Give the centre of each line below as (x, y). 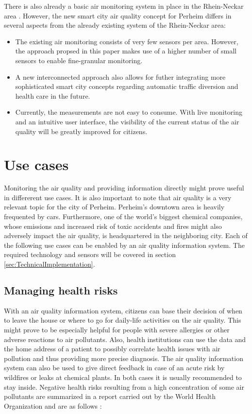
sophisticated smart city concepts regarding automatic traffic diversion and (127, 86)
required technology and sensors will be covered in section (90, 254)
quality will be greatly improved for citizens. (81, 131)
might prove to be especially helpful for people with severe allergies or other (117, 329)
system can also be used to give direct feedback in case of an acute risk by (114, 368)
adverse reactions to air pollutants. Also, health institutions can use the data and (125, 339)
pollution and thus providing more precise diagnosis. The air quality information (124, 358)
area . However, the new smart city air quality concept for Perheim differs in (118, 15)
